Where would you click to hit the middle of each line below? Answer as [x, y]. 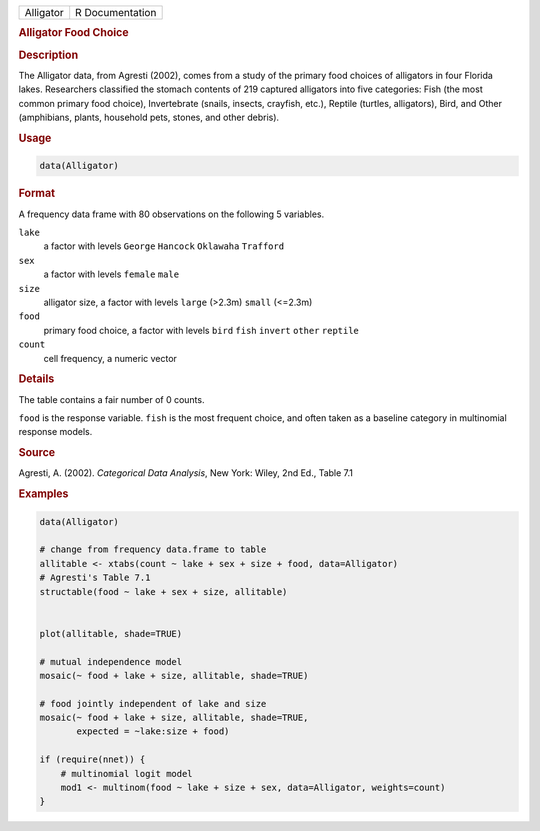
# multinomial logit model [127, 773]
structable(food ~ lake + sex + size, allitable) [163, 591]
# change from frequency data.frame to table [153, 549]
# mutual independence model [111, 661]
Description [48, 55]
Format [36, 193]
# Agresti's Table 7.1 [95, 578]
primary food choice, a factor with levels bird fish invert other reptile [201, 330]
